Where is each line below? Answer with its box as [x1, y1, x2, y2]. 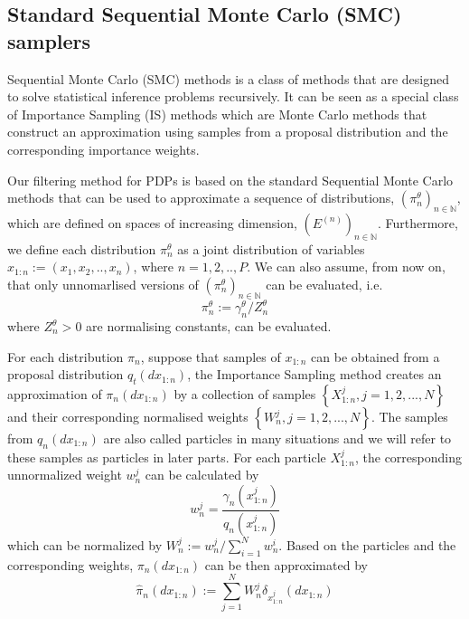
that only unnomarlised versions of [7, 274, 199, 293]
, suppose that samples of [140, 347, 281, 366]
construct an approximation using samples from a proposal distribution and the [7, 122, 448, 141]
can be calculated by [145, 465, 259, 484]
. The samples [371, 407, 448, 426]
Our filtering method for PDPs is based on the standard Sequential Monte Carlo [7, 170, 454, 189]
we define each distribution [7, 239, 156, 258]
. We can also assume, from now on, [247, 257, 446, 276]
